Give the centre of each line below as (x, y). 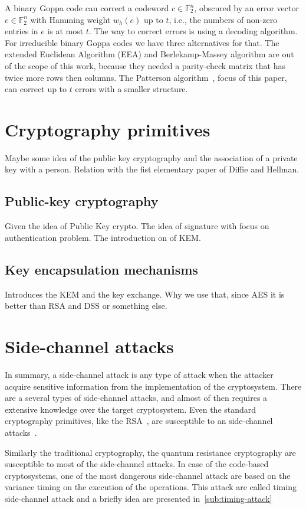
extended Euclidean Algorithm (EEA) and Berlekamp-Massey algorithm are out (149, 54)
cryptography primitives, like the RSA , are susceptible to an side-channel (139, 421)
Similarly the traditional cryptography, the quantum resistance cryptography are (150, 452)
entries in (22, 31)
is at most (65, 31)
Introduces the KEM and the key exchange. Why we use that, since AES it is (145, 294)
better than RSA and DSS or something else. (86, 306)
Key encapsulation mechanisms (101, 269)
